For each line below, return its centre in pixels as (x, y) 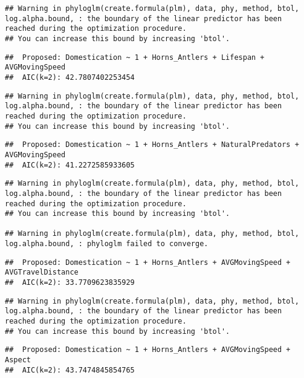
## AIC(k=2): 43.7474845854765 (70, 370)
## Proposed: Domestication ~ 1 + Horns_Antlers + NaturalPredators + (152, 145)
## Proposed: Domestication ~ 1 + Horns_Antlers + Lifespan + (135, 57)
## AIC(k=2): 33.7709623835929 (70, 283)
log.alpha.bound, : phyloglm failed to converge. (107, 244)
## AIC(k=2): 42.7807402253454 (70, 77)
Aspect (18, 360)
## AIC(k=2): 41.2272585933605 (70, 165)
